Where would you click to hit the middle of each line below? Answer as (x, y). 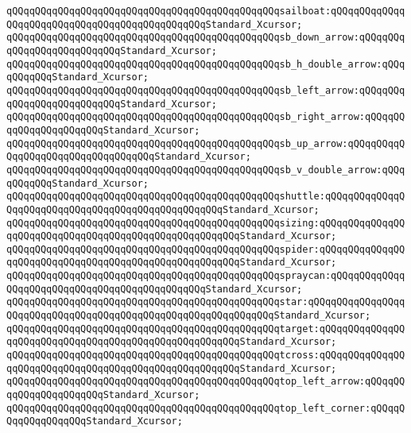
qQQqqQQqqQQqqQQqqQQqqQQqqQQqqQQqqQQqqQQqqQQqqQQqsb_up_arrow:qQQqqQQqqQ (206, 143)
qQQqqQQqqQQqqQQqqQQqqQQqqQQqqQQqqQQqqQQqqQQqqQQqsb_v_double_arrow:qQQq (206, 170)
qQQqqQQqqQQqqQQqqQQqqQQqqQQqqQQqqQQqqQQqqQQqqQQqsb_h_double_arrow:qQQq (206, 64)
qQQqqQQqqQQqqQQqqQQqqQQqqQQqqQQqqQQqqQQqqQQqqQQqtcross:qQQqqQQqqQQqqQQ (206, 356)
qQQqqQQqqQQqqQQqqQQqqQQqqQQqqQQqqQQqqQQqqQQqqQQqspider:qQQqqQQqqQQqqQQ (206, 249)
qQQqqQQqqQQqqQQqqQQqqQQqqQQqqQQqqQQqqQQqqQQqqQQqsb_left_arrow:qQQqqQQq (206, 90)
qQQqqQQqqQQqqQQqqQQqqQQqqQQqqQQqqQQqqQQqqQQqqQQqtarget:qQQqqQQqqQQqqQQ (206, 329)
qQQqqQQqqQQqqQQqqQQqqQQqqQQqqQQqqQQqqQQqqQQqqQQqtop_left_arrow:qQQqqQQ (206, 382)
